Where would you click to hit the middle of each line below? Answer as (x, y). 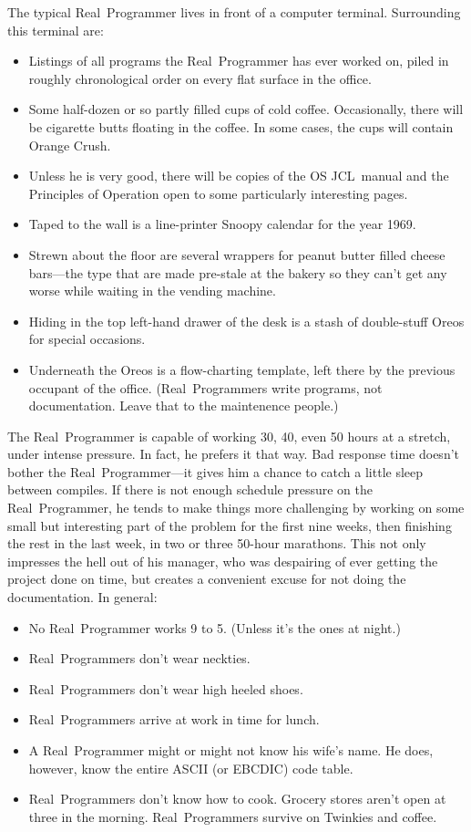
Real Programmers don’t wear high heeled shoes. (166, 688)
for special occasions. (87, 339)
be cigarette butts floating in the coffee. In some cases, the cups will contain (241, 126)
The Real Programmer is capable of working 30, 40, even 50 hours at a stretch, (229, 436)
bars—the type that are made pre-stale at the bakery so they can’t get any (238, 272)
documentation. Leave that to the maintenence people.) (184, 406)
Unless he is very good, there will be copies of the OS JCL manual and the (239, 176)
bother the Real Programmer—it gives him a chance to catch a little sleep (215, 471)
